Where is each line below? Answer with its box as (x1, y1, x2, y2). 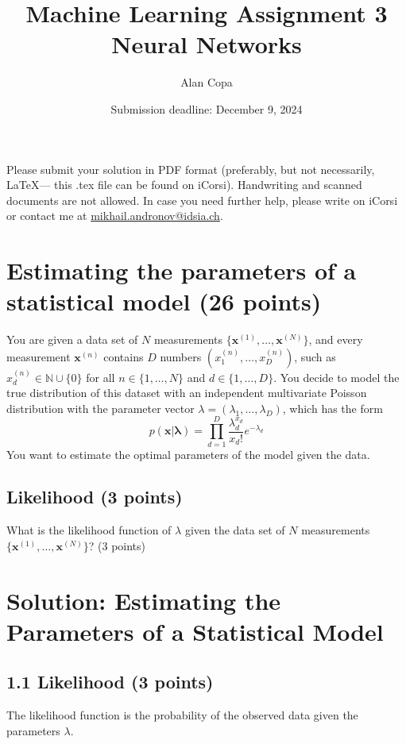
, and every (308, 331, 363, 348)
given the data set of (184, 522, 285, 538)
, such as (294, 348, 336, 364)
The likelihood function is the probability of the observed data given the (6, 707, 358, 723)
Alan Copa (180, 74, 233, 91)
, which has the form (282, 399, 383, 416)
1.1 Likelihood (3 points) (6, 669, 214, 694)
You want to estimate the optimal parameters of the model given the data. (6, 445, 370, 462)
